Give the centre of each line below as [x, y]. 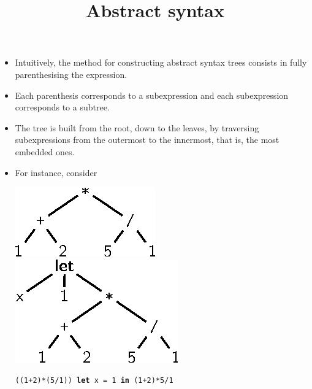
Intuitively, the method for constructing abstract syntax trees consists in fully [161, 62]
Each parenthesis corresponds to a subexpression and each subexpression [152, 95]
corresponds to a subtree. [62, 107]
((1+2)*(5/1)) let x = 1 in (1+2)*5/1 [94, 381]
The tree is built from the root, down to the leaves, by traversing [137, 127]
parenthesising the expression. [71, 74]
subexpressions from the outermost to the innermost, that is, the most [147, 140]
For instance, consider [56, 172]
